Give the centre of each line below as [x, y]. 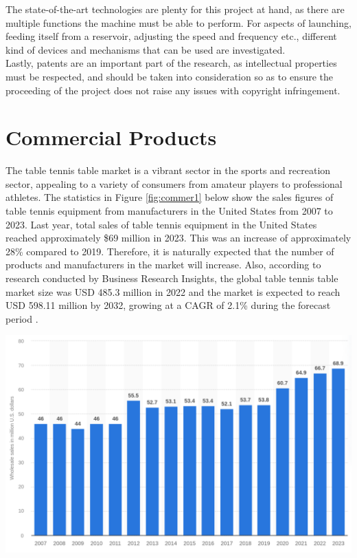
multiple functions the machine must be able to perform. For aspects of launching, [178, 22]
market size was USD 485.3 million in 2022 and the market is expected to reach [173, 291]
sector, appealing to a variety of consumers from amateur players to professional [174, 183]
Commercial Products [111, 137]
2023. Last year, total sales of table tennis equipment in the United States [161, 224]
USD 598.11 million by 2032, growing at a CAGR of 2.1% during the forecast [168, 305]
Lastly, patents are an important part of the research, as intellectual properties [171, 63]
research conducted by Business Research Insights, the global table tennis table [172, 278]
